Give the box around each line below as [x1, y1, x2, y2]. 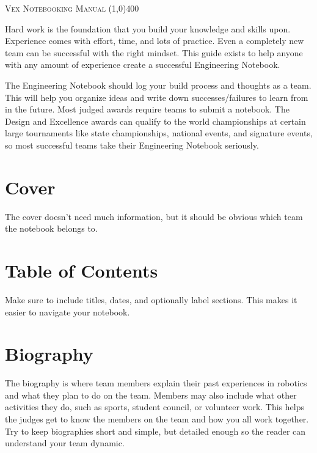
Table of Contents [5, 258, 158, 283]
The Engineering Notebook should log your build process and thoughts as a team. [5, 78, 312, 91]
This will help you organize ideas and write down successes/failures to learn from [5, 90, 308, 103]
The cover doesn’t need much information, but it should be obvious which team [5, 210, 303, 223]
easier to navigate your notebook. [5, 305, 130, 318]
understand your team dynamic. [5, 436, 125, 449]
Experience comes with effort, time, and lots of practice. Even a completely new [5, 34, 304, 47]
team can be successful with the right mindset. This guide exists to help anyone [5, 46, 303, 59]
